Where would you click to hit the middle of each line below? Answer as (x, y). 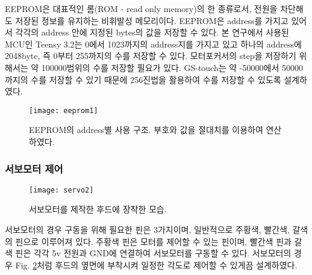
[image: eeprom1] (64, 110)
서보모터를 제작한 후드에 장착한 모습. (98, 209)
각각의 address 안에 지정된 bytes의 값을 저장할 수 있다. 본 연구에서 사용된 (152, 32)
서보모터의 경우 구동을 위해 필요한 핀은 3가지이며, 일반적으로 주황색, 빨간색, (147, 230)
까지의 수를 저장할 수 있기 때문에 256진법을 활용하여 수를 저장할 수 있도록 (143, 79)
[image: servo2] (61, 190)
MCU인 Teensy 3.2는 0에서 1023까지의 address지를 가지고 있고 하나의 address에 (153, 44)
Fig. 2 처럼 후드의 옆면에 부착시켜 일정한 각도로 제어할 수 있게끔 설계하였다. (156, 264)
